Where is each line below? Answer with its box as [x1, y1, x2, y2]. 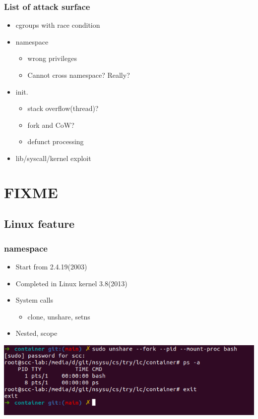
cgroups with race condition [15, 20, 100, 30]
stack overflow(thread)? [27, 103, 99, 113]
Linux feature [4, 216, 75, 231]
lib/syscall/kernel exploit [15, 153, 91, 163]
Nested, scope [15, 328, 58, 338]
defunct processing [27, 136, 84, 147]
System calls [15, 295, 53, 305]
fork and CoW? [27, 119, 74, 130]
